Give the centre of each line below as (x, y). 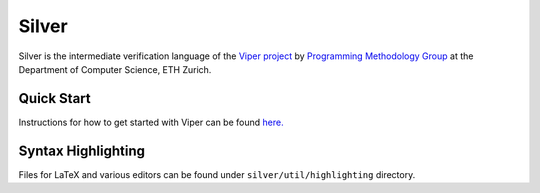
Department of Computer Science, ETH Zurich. (115, 69)
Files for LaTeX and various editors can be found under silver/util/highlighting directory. (217, 174)
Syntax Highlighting (81, 150)
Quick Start (54, 98)
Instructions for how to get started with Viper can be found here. (151, 122)
